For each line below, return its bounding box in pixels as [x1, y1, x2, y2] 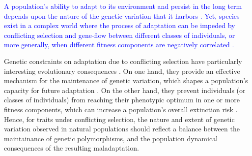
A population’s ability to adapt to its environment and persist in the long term [4, 1, 242, 11]
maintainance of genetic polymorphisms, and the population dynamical [4, 133, 218, 143]
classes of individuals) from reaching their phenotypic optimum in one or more [4, 94, 240, 105]
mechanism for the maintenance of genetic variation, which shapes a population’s [4, 75, 248, 86]
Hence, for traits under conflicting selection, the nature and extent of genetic [4, 114, 235, 124]
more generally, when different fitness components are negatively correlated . [4, 39, 234, 50]
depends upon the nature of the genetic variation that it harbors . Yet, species [4, 10, 240, 21]
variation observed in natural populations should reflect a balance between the [4, 124, 240, 134]
